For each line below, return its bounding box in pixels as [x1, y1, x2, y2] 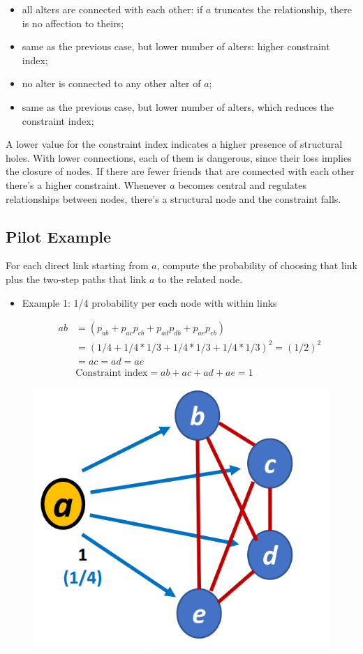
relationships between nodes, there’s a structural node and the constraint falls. [6, 191, 341, 206]
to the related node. [158, 271, 243, 286]
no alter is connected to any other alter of [22, 76, 201, 91]
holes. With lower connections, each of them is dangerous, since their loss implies [6, 150, 352, 165]
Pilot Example [6, 225, 112, 247]
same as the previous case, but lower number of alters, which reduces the [22, 99, 334, 114]
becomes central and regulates [178, 177, 307, 192]
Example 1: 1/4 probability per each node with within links [22, 295, 277, 310]
